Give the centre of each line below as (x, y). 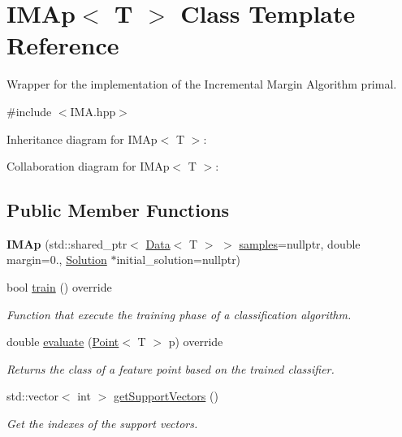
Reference (63, 45)
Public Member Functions (118, 210)
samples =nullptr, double (300, 243)
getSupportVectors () (166, 396)
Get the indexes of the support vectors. (102, 424)
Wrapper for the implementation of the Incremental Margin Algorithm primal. (202, 84)
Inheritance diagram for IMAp (82, 138)
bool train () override (59, 287)
